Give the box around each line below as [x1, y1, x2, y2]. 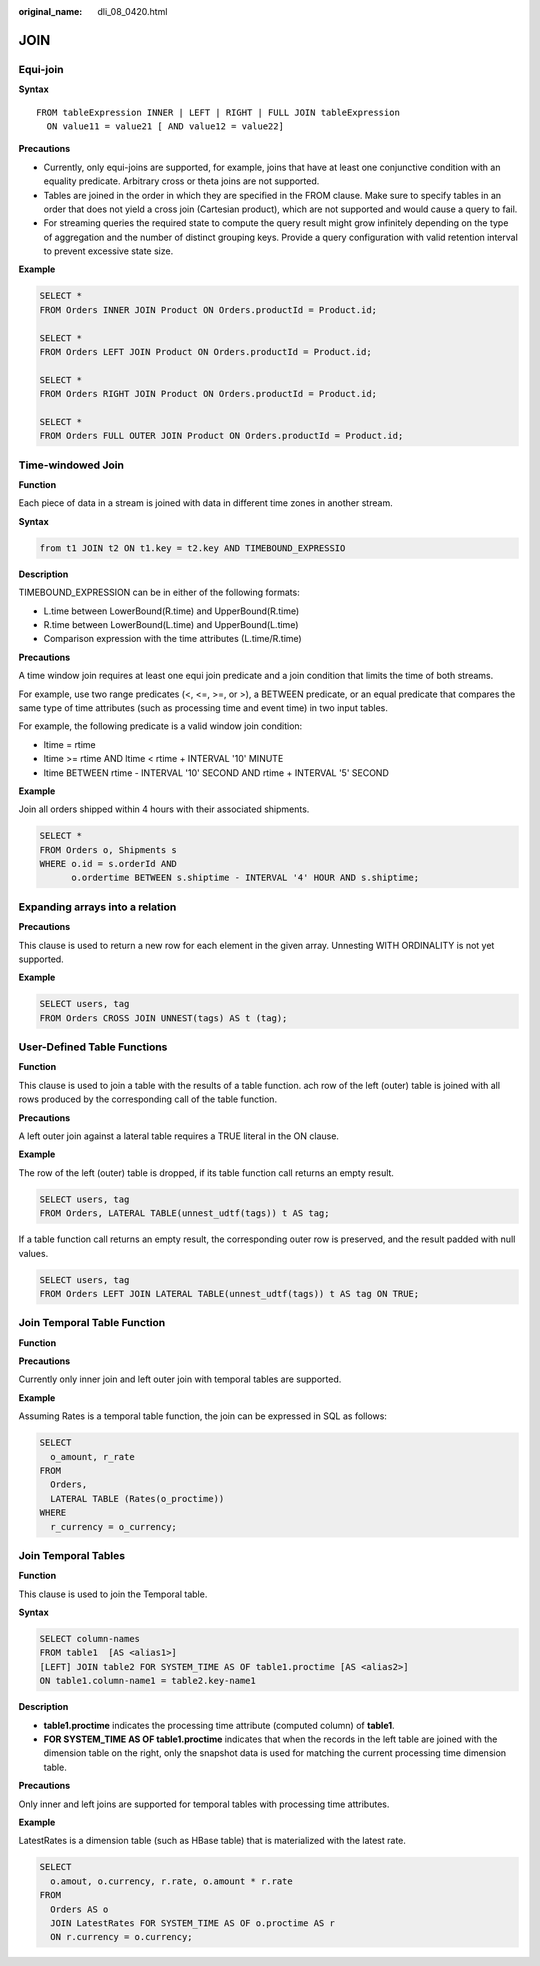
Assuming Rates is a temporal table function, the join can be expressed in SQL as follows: [18, 1410, 387, 1422]
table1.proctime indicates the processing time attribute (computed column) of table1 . [43, 1719, 395, 1731]
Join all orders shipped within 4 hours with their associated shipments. [18, 803, 310, 815]
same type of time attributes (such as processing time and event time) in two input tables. [18, 701, 389, 714]
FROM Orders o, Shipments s [39, 844, 177, 855]
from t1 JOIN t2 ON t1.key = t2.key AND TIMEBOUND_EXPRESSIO [39, 542, 346, 554]
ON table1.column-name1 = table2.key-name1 [39, 1675, 257, 1687]
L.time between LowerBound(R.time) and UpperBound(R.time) [43, 605, 300, 617]
